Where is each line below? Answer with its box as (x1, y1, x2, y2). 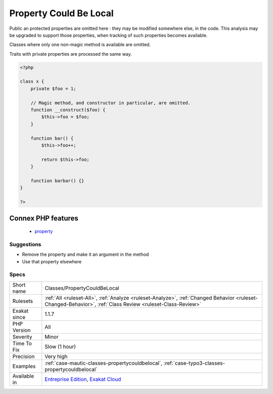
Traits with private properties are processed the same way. (9, 51, 132, 57)
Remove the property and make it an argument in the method (22, 251, 149, 258)
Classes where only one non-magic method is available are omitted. (9, 42, 151, 48)
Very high (44, 352, 68, 360)
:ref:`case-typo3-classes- (163, 360, 225, 367)
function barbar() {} (30, 178, 84, 183)
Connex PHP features (9, 214, 78, 222)
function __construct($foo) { (30, 107, 106, 113)
